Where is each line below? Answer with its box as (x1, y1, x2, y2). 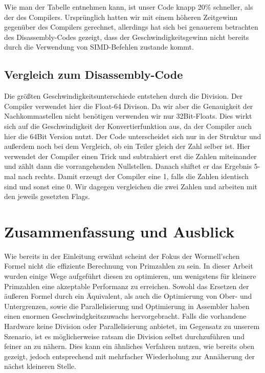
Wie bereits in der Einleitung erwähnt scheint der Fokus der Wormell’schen (4, 250, 240, 261)
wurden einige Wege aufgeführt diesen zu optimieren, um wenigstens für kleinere (4, 271, 256, 281)
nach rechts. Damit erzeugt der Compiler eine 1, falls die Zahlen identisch (18, 170, 249, 181)
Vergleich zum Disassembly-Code (4, 67, 183, 82)
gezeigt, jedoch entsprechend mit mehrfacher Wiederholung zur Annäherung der (4, 350, 255, 361)
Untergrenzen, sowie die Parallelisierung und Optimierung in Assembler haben (4, 300, 250, 311)
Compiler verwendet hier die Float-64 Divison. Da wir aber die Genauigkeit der (4, 100, 253, 111)
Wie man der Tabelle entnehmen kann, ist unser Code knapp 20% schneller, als (4, 2, 253, 12)
